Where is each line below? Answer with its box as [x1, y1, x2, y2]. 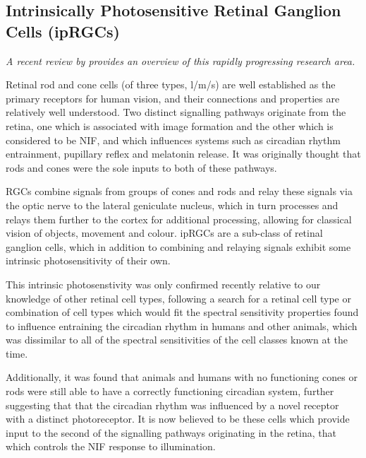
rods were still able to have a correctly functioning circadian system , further [6, 384, 334, 399]
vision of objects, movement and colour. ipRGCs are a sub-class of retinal [6, 225, 323, 240]
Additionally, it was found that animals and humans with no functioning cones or [6, 370, 358, 384]
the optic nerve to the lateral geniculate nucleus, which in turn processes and [6, 197, 338, 212]
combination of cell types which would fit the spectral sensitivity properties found [6, 305, 359, 319]
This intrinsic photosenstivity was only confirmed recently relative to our [6, 276, 321, 291]
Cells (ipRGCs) [6, 20, 120, 42]
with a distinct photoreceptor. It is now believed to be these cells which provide [6, 411, 350, 426]
